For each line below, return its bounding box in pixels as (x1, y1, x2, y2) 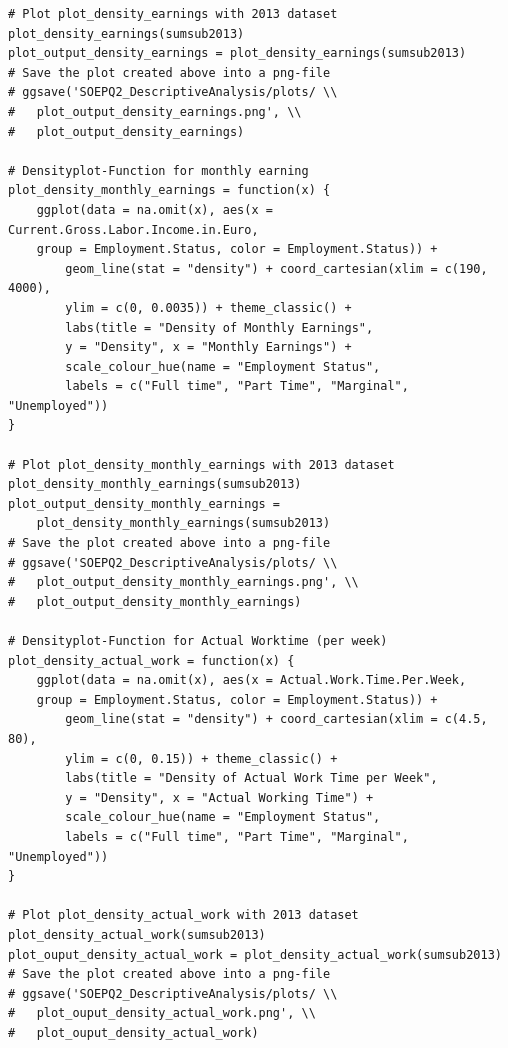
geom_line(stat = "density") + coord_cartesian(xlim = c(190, (65, 261, 488, 276)
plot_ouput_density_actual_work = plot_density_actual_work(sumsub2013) (8, 947, 502, 962)
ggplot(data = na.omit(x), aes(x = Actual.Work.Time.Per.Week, (36, 673, 467, 688)
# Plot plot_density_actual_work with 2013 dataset (8, 908, 359, 923)
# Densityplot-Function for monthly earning (8, 163, 309, 178)
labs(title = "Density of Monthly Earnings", (65, 320, 374, 335)
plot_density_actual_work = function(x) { (8, 653, 295, 668)
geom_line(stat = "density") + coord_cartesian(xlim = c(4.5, (65, 712, 488, 727)
